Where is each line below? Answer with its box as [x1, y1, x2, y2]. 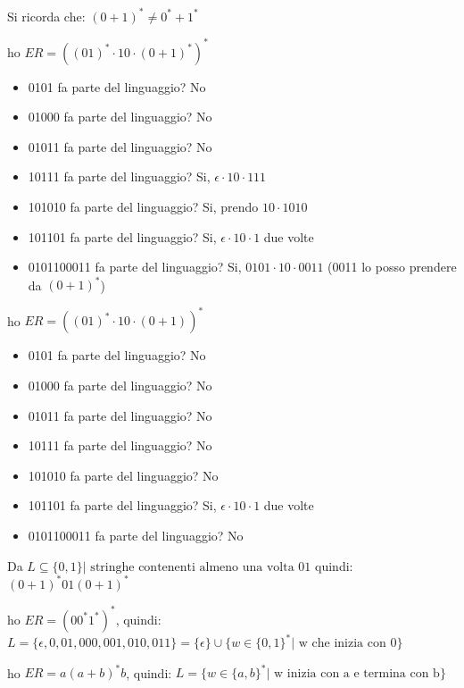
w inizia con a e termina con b [274, 667, 440, 681]
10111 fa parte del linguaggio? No [28, 436, 212, 455]
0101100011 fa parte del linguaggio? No [28, 525, 244, 544]
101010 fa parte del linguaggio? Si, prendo [28, 197, 259, 215]
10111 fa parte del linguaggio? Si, [28, 167, 211, 186]
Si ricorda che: [7, 6, 86, 25]
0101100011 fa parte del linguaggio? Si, [28, 257, 242, 276]
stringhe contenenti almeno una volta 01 [90, 560, 311, 574]
